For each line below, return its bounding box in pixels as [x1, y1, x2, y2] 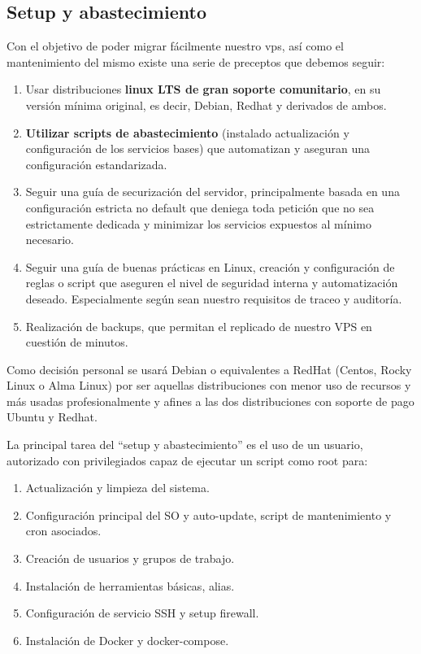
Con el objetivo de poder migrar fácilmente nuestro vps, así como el [7, 37, 344, 54]
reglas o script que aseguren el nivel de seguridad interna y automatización [25, 274, 398, 291]
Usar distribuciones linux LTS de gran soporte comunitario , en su [25, 81, 381, 98]
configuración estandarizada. [25, 155, 167, 172]
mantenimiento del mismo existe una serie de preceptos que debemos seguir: [7, 53, 385, 70]
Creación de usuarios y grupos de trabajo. [25, 550, 235, 567]
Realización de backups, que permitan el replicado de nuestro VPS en [25, 317, 372, 334]
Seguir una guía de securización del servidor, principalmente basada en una [25, 183, 400, 200]
